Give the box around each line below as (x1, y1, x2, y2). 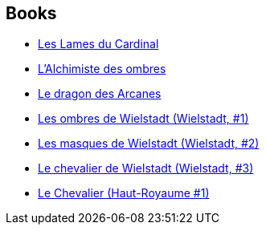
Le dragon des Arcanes (38, 87, 162, 101)
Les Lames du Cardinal (38, 37, 159, 51)
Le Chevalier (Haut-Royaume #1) (38, 186, 210, 201)
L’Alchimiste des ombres (38, 62, 166, 76)
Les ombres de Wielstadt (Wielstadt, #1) (38, 111, 249, 126)
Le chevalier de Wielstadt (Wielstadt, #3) (38, 161, 254, 176)
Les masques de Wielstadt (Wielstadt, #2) (38, 136, 260, 151)
